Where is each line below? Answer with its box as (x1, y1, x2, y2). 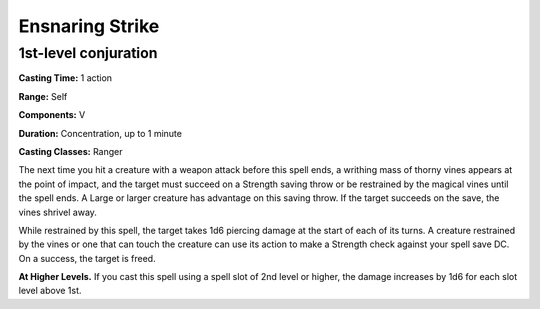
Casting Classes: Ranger (18, 145, 123, 157)
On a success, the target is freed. (18, 252, 156, 264)
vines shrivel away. (18, 206, 97, 218)
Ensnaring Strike (18, 15, 160, 37)
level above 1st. (18, 285, 82, 297)
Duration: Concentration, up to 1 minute (18, 127, 182, 139)
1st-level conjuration (18, 44, 158, 62)
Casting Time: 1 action (18, 72, 113, 84)
